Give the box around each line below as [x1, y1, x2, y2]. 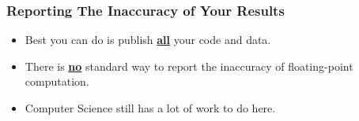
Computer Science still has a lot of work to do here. [25, 100, 276, 115]
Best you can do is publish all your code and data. [25, 31, 271, 48]
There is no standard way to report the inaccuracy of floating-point [25, 57, 353, 74]
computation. [25, 73, 89, 90]
